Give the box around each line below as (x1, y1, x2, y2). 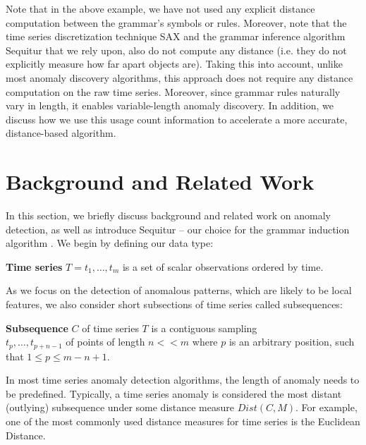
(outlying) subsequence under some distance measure (6, 400, 235, 415)
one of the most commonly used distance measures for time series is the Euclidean (6, 414, 360, 429)
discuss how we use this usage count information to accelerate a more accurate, (6, 111, 348, 126)
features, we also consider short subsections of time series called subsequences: (6, 297, 343, 312)
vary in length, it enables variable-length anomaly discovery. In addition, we (6, 98, 334, 113)
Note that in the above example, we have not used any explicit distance (6, 1, 315, 16)
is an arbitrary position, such (228, 334, 355, 349)
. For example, (295, 400, 358, 415)
